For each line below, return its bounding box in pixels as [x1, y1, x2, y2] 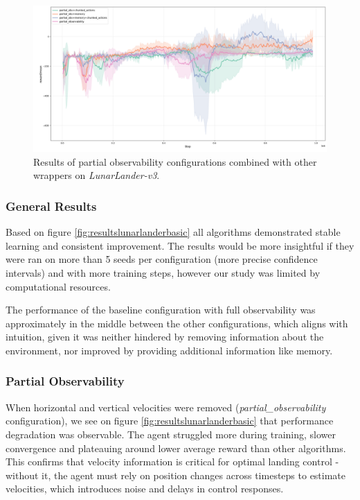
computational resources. [6, 279, 111, 293]
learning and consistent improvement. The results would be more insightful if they [6, 238, 354, 252]
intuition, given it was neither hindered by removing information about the [6, 329, 324, 344]
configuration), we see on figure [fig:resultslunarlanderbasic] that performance [6, 413, 334, 428]
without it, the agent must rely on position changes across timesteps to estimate [6, 467, 346, 482]
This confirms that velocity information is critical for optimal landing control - [6, 454, 339, 469]
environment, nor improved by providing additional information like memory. [6, 343, 333, 357]
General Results [6, 197, 97, 214]
